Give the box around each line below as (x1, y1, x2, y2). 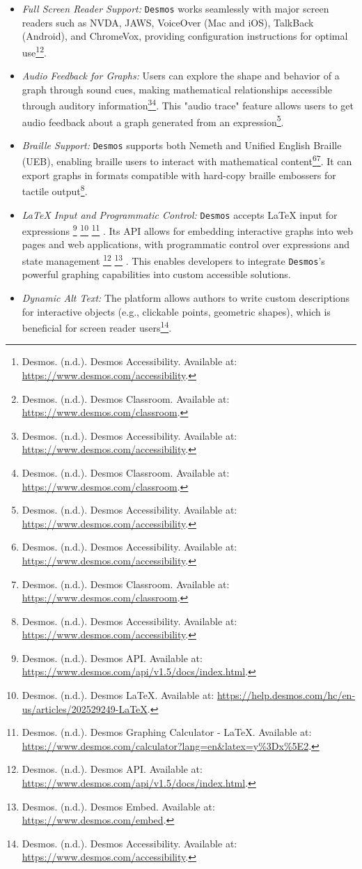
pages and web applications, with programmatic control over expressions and (22, 237, 350, 252)
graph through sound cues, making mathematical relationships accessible (22, 82, 332, 96)
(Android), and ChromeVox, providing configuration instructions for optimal (22, 29, 348, 43)
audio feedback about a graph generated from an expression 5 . (22, 112, 284, 129)
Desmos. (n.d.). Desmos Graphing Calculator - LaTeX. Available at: (22, 725, 312, 739)
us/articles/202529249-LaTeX (22, 701, 148, 716)
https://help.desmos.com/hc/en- (217, 688, 356, 702)
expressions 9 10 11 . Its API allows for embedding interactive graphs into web (22, 222, 354, 238)
